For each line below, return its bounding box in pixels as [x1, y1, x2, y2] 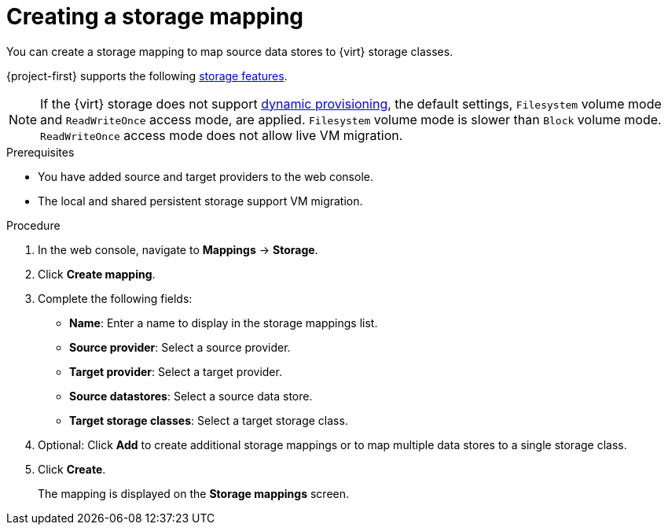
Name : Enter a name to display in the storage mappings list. [69, 315, 378, 330]
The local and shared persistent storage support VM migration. [38, 194, 363, 208]
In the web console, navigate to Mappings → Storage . [38, 242, 318, 256]
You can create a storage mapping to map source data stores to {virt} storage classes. [6, 44, 453, 58]
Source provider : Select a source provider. [69, 340, 291, 354]
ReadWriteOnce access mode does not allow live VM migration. [40, 127, 403, 143]
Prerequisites [6, 145, 75, 159]
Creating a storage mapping [6, 3, 304, 30]
